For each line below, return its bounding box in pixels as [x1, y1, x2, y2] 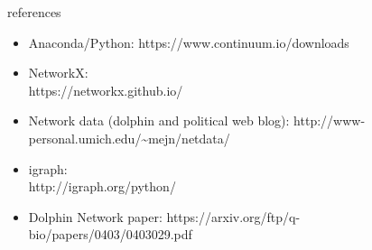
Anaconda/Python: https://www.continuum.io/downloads [28, 32, 349, 51]
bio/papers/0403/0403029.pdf [28, 225, 192, 244]
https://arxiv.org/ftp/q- [166, 207, 301, 226]
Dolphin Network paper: [28, 207, 163, 226]
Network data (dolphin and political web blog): [28, 111, 290, 130]
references [7, 3, 61, 21]
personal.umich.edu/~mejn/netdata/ [28, 128, 230, 147]
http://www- [293, 111, 366, 130]
